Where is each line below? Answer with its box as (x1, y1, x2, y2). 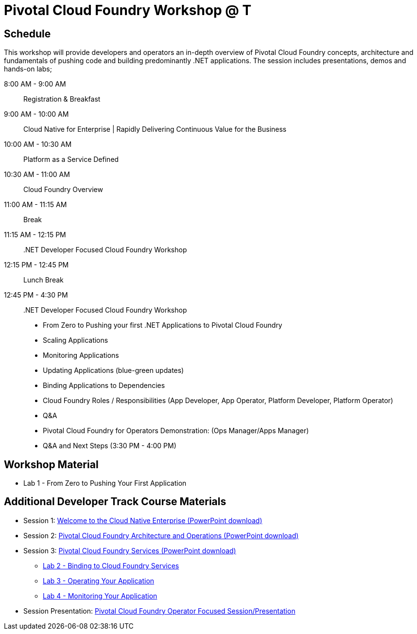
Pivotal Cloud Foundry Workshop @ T (4, 2, 252, 18)
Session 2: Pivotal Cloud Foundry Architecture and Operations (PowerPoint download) (23, 531, 299, 540)
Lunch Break (23, 276, 64, 284)
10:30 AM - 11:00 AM (4, 170, 70, 179)
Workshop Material (4, 458, 99, 471)
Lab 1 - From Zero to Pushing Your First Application (23, 479, 187, 488)
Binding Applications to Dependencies (43, 381, 165, 390)
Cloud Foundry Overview (23, 185, 103, 194)
